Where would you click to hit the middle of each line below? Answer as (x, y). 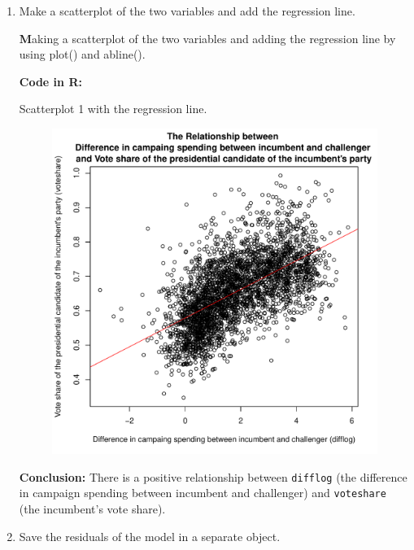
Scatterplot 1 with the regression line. (113, 109)
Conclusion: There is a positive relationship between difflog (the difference (213, 476)
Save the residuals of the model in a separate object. (150, 536)
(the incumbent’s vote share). (92, 509)
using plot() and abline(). (82, 54)
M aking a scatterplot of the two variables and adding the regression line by (207, 38)
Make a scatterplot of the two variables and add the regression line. (187, 11)
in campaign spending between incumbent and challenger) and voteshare (203, 493)
